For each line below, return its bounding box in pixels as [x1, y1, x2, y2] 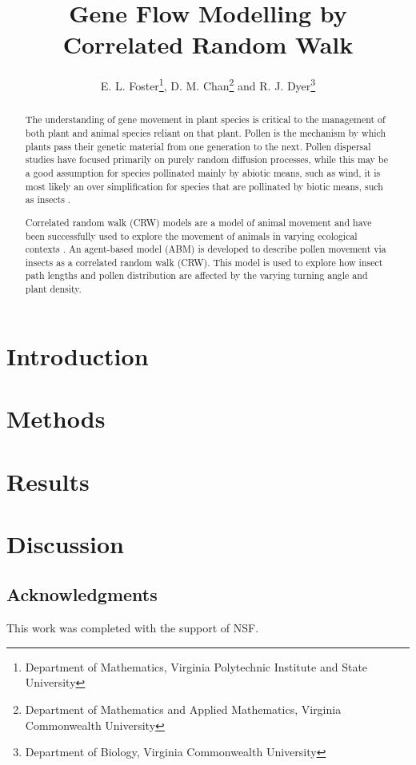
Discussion [6, 527, 124, 560]
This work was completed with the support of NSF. [6, 620, 259, 636]
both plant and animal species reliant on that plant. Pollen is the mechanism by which [25, 126, 386, 140]
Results [6, 464, 90, 497]
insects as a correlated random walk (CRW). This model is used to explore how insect [25, 255, 383, 269]
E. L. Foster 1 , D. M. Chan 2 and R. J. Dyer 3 [100, 75, 316, 94]
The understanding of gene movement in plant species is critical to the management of [25, 113, 386, 126]
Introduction [6, 339, 149, 372]
